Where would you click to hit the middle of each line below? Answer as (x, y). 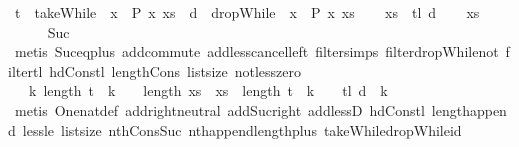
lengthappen (469, 109)
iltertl (25, 70)
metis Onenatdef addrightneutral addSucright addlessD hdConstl (219, 109)
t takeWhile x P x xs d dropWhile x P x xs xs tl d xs (247, 12)
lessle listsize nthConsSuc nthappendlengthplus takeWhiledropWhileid (242, 129)
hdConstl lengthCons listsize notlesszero (175, 70)
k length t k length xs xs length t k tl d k (208, 90)
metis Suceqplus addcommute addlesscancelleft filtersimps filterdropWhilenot (256, 51)
